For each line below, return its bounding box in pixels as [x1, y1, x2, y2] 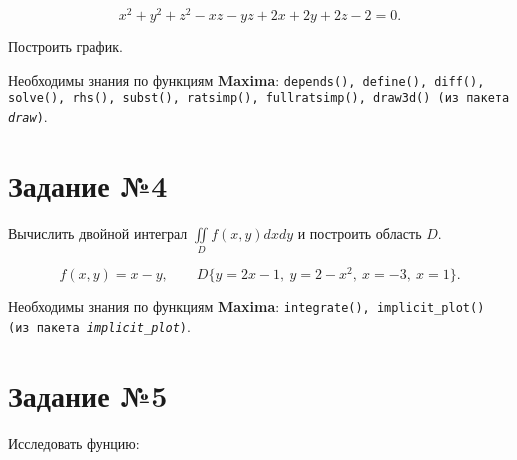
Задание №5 [8, 374, 168, 415]
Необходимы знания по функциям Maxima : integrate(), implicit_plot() [8, 296, 485, 317]
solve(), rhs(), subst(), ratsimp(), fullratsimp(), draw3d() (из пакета [8, 91, 510, 106]
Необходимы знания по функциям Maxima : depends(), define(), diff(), [8, 69, 485, 90]
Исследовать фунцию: [8, 432, 140, 453]
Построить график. [8, 36, 123, 57]
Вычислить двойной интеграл [8, 222, 188, 243]
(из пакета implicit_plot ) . [8, 315, 191, 336]
